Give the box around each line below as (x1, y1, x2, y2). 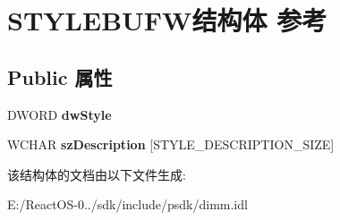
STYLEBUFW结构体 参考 (7, 2, 327, 38)
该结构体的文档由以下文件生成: (7, 165, 186, 183)
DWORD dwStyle (7, 105, 112, 123)
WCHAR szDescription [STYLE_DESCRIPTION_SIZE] (7, 135, 335, 154)
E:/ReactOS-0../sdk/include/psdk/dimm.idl (7, 195, 248, 214)
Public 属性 (7, 63, 113, 90)
